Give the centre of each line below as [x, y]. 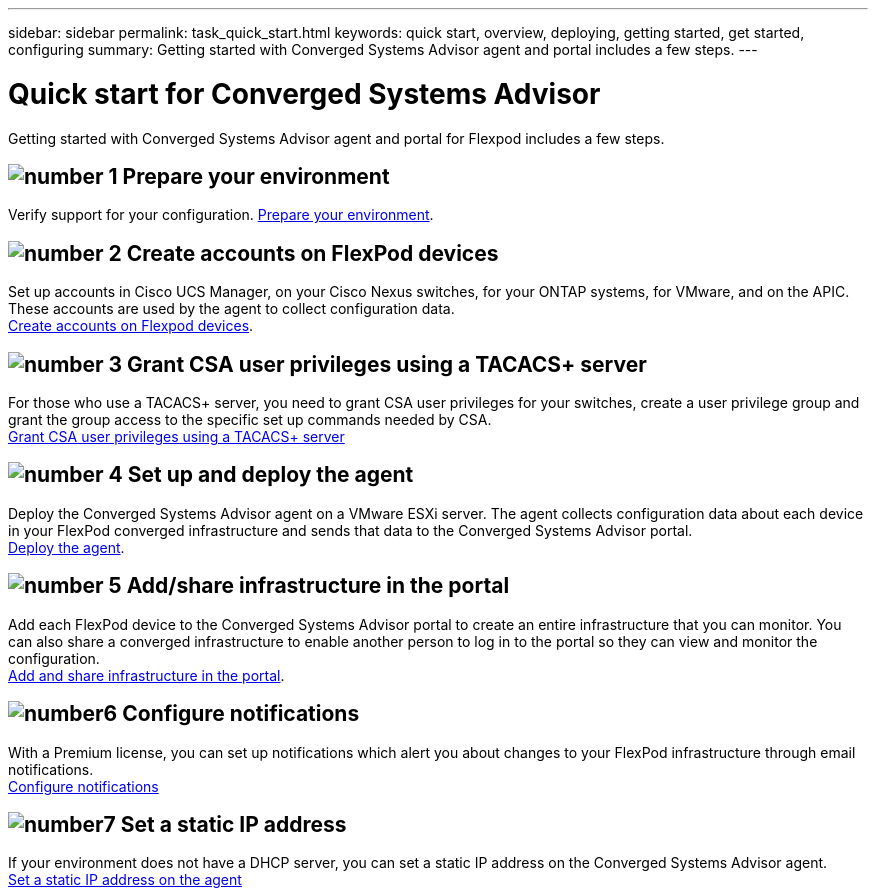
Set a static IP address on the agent [125, 880]
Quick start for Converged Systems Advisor [304, 93]
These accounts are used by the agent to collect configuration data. [231, 309]
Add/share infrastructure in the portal [318, 586]
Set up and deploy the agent [270, 475]
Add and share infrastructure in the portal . [146, 675]
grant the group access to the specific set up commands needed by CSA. [250, 420]
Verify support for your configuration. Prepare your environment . [221, 215]
